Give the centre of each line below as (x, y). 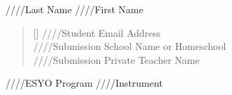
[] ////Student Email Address (97, 32)
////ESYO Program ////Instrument (84, 83)
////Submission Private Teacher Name (116, 59)
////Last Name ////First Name (74, 9)
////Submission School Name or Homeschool (130, 46)
